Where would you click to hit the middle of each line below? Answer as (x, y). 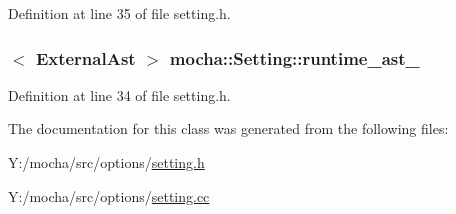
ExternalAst (85, 57)
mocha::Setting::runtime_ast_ (294, 57)
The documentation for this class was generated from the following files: (228, 128)
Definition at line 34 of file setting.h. (119, 94)
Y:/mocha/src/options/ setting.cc (109, 195)
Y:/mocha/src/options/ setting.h (106, 162)
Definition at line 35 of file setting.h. (119, 13)
